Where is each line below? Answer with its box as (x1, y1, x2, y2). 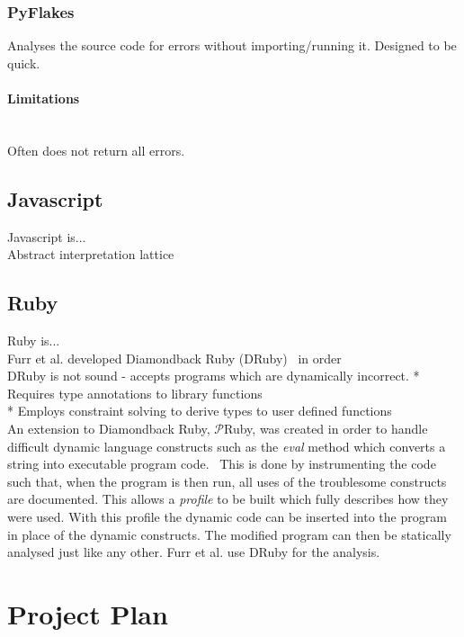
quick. (7, 53, 40, 72)
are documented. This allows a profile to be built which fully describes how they (7, 489, 449, 508)
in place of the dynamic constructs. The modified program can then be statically (7, 525, 451, 543)
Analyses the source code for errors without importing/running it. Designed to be (7, 36, 457, 55)
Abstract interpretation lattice (7, 245, 174, 264)
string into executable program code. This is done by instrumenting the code (7, 454, 436, 473)
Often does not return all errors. (7, 140, 185, 159)
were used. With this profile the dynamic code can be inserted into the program (7, 507, 447, 525)
